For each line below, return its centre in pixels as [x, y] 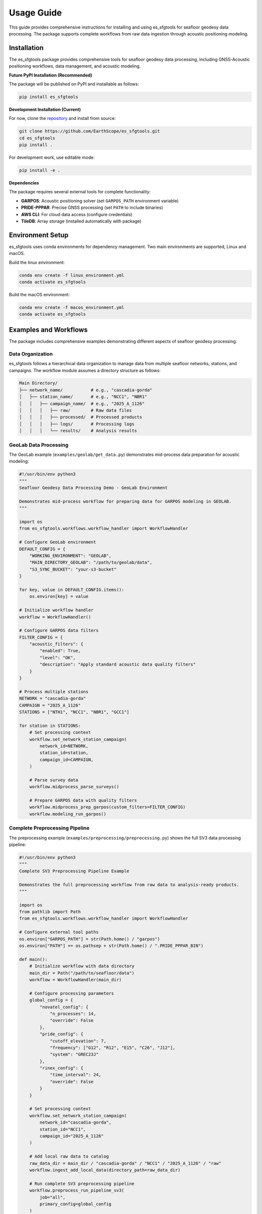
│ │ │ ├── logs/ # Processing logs [77, 424]
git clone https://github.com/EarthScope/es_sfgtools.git [90, 131]
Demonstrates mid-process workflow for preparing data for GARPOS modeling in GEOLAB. [125, 501]
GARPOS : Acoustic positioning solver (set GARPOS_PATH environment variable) [100, 201]
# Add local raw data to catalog [69, 1156]
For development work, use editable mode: [52, 157]
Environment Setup [39, 235]
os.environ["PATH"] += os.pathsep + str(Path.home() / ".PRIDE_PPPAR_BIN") [111, 946]
